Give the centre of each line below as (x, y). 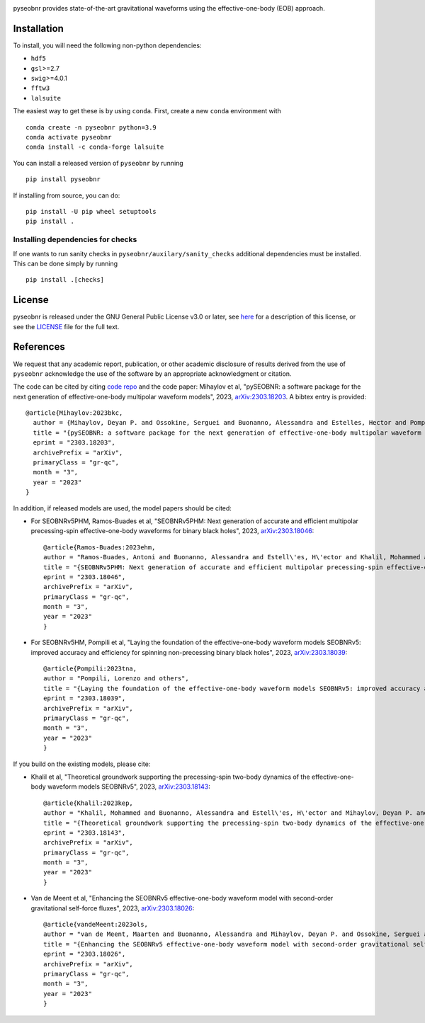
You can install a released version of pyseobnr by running (98, 163)
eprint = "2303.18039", (85, 698)
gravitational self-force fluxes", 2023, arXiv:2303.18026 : (113, 908)
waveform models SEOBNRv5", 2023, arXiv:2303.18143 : (129, 787)
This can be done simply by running (66, 263)
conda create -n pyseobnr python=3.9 (91, 127)
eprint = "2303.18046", (85, 577)
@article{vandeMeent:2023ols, (96, 925)
